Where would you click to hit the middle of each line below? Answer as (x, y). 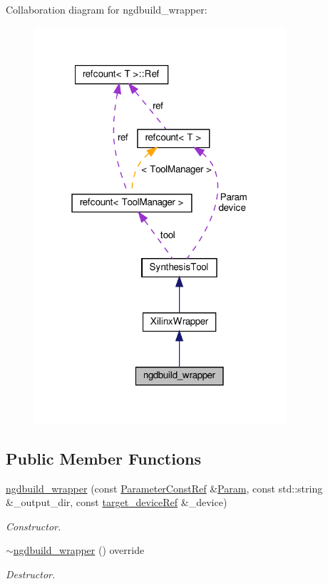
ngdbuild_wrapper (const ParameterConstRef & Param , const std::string (164, 488)
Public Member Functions (103, 458)
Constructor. (34, 526)
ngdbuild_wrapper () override (79, 550)
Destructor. (31, 574)
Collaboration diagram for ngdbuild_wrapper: (107, 9)
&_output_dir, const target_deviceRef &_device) (117, 502)
